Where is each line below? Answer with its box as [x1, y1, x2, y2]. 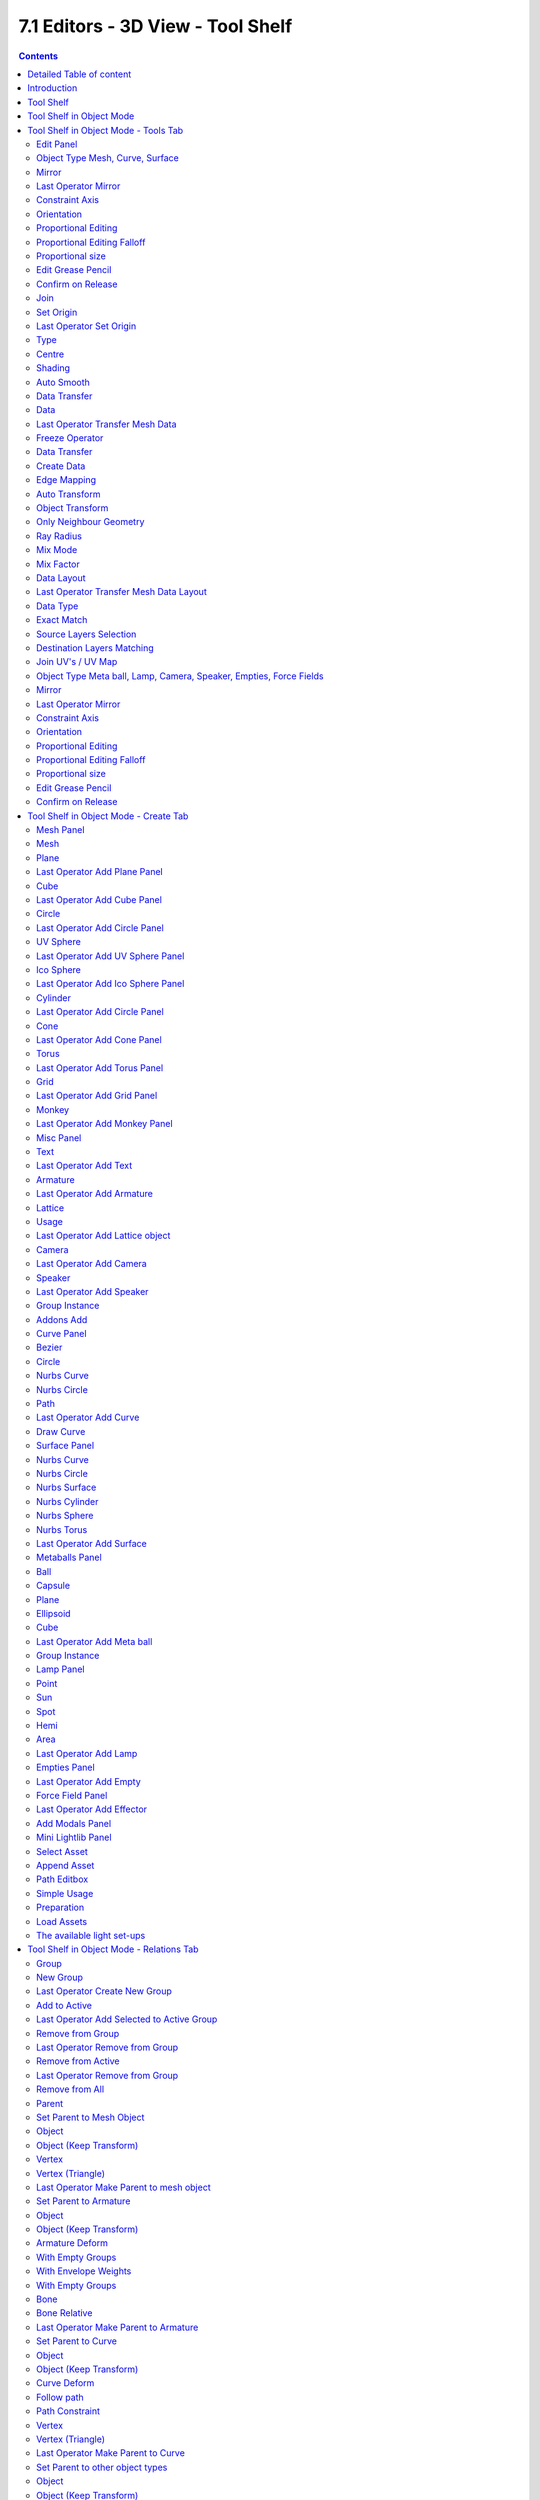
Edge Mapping [36, 474, 97, 486]
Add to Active [36, 1999, 92, 2011]
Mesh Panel [36, 824, 85, 836]
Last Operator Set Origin [36, 320, 137, 332]
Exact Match [36, 614, 88, 626]
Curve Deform [36, 2377, 95, 2389]
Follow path [36, 2391, 84, 2403]
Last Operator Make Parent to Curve [36, 2447, 185, 2459]
